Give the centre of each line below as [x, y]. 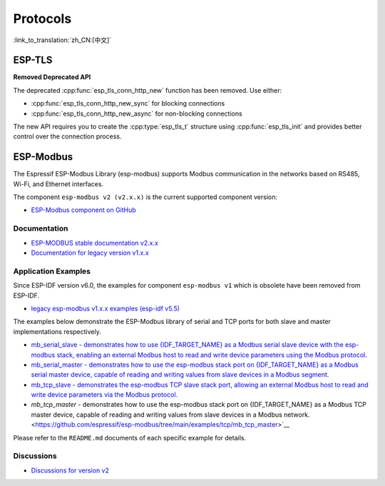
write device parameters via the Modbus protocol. [104, 395]
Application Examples [52, 271]
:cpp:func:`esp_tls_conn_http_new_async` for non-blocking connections [137, 113]
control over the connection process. [67, 136]
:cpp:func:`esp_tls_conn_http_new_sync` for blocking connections [128, 103]
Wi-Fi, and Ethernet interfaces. [58, 184]
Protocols [42, 19]
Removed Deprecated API [52, 77]
